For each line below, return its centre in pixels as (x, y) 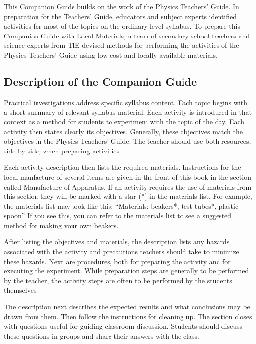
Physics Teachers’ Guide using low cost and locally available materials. (111, 55)
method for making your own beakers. (61, 225)
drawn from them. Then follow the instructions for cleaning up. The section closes (128, 316)
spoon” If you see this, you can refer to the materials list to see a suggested (118, 215)
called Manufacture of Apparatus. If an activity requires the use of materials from (128, 186)
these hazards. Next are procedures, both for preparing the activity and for (117, 261)
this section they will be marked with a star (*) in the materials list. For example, (128, 196)
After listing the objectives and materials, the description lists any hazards (117, 242)
